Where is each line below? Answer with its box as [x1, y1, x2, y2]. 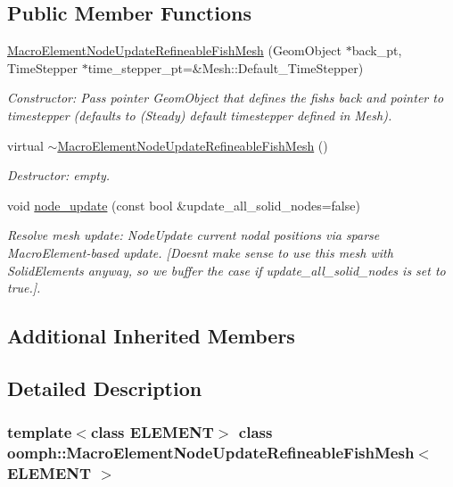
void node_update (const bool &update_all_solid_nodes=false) [7, 195, 360, 214]
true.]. [7, 278, 41, 297]
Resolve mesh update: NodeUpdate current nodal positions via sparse [7, 226, 380, 244]
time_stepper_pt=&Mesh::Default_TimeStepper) [87, 58, 364, 77]
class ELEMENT [90, 421, 214, 443]
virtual [7, 136, 44, 154]
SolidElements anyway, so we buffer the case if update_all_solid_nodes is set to [7, 260, 446, 279]
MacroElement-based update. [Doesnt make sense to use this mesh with [7, 243, 393, 261]
